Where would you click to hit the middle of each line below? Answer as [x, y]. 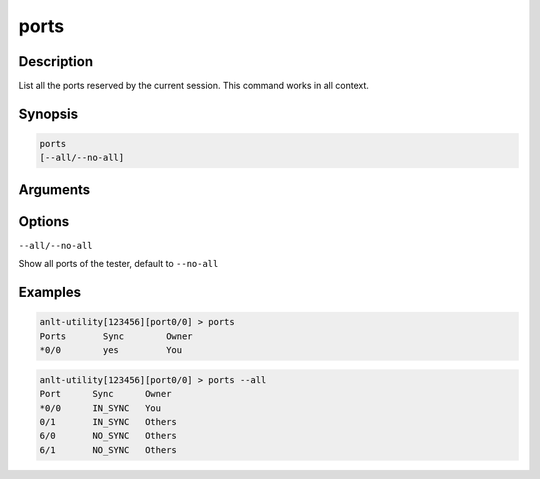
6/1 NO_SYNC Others [108, 449]
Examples [50, 292]
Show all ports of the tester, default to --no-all [118, 264]
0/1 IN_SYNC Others [108, 421]
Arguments [54, 189]
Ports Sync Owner [116, 336]
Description [56, 61]
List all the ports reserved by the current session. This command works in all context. [194, 86]
